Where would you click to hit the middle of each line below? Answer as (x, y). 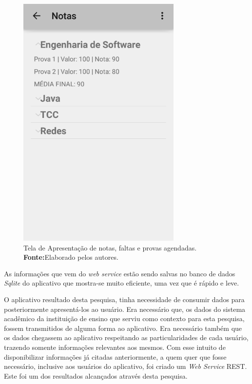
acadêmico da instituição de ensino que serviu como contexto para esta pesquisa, (124, 318)
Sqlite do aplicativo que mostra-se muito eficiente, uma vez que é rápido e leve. (122, 283)
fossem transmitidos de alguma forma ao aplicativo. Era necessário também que (123, 328)
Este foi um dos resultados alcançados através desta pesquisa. (96, 375)
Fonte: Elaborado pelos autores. (71, 257)
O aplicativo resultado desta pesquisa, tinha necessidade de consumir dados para (124, 299)
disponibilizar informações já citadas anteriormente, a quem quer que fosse (115, 356)
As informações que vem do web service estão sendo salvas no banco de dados (120, 273)
